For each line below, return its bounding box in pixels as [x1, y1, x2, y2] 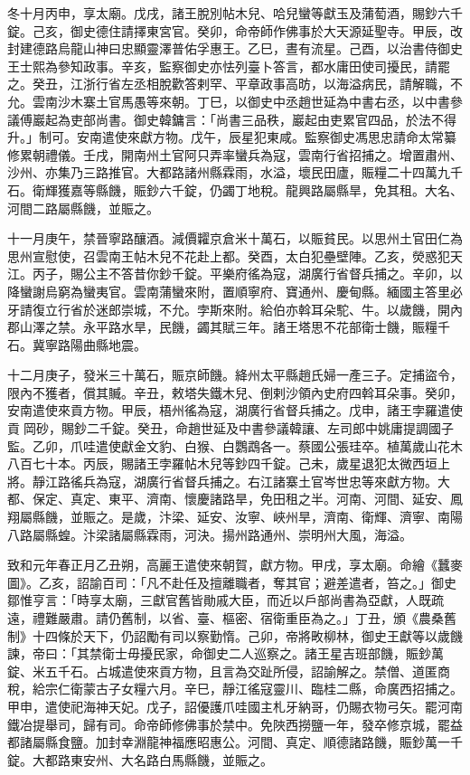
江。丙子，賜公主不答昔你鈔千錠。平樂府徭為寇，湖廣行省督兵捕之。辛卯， [7, 264, 450, 283]
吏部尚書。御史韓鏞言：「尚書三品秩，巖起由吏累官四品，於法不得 [70, 109, 456, 128]
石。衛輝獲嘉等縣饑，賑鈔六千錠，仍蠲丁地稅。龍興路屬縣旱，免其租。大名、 [7, 180, 463, 199]
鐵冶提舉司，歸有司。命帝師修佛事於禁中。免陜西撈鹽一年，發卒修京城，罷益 [7, 714, 463, 733]
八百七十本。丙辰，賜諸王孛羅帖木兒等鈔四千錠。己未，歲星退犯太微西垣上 [7, 454, 450, 473]
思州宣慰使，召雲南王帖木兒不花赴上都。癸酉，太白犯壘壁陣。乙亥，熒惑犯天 [7, 246, 463, 265]
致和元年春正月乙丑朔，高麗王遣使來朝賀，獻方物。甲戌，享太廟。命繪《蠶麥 [7, 555, 463, 574]
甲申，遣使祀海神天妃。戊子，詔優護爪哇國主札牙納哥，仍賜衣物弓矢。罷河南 [7, 696, 463, 715]
